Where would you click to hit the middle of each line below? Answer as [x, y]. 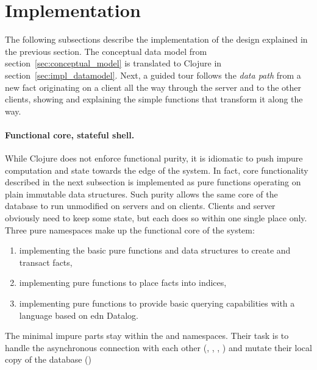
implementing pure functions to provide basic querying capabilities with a [157, 303]
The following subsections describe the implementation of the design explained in [156, 39]
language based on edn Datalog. [79, 315]
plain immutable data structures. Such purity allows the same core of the [141, 194]
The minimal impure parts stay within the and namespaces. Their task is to [147, 336]
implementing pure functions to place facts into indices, [123, 283]
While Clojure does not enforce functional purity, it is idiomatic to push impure [154, 158]
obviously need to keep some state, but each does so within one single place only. [156, 218]
